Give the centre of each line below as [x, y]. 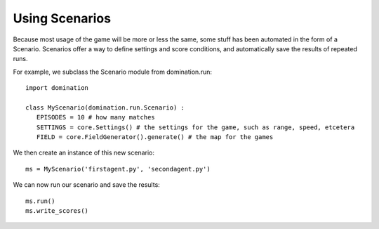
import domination [57, 88]
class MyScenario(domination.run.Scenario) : [105, 107]
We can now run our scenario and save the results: [87, 185]
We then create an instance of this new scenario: [84, 153]
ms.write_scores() [57, 211]
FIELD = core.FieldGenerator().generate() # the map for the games [155, 137]
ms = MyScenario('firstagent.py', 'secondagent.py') [118, 169]
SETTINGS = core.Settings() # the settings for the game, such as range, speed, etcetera [195, 127]
